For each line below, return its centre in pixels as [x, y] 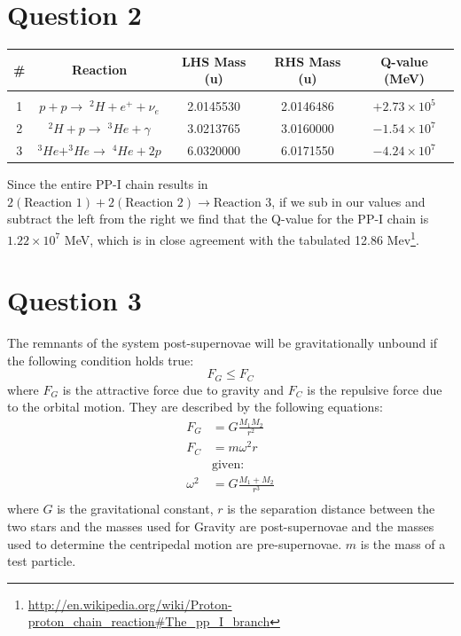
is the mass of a [403, 543]
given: [228, 464]
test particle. [42, 561]
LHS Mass [214, 61]
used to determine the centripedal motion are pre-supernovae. [175, 543]
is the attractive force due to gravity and [173, 389]
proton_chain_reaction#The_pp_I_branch [149, 621]
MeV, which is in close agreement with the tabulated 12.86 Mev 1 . [242, 238]
